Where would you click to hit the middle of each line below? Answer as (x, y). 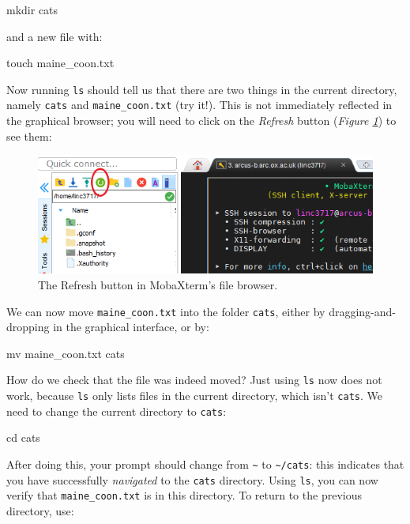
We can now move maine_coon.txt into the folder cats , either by (166, 311)
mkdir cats (32, 9)
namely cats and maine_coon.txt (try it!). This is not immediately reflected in (199, 105)
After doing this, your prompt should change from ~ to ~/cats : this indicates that (205, 464)
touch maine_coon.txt (60, 63)
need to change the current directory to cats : (117, 411)
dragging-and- (363, 311)
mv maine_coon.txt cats (66, 353)
